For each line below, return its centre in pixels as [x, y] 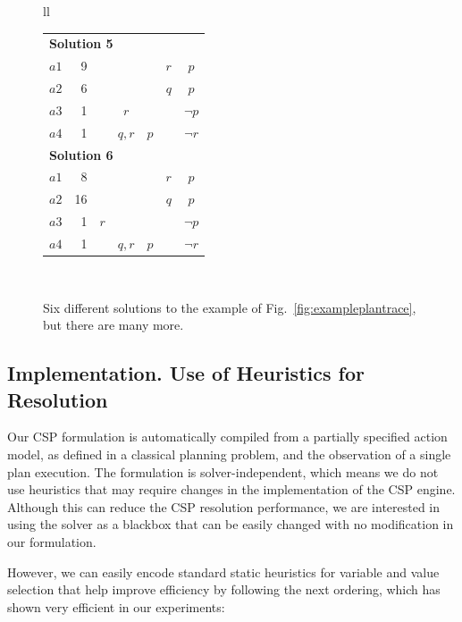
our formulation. [52, 541]
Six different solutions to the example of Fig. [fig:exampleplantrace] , [230, 307]
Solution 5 [81, 43]
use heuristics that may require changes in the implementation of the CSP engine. [231, 489]
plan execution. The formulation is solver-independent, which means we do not [223, 471]
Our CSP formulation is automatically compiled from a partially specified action [227, 437]
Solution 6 [81, 154]
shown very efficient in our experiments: [116, 606]
